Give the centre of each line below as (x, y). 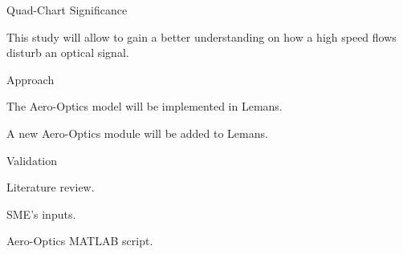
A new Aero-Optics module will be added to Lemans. (137, 133)
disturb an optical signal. (68, 52)
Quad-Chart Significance (67, 10)
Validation (32, 160)
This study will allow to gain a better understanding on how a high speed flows (201, 36)
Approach (31, 79)
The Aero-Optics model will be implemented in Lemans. (145, 106)
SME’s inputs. (41, 214)
